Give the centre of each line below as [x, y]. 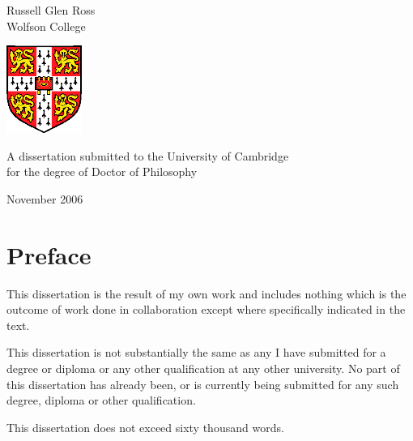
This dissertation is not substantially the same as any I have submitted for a [196, 352]
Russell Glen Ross [51, 10]
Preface [49, 254]
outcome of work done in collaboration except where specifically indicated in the [206, 309]
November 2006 [45, 198]
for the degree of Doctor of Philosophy [102, 171]
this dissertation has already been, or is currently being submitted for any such [203, 384]
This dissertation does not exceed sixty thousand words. [145, 427]
